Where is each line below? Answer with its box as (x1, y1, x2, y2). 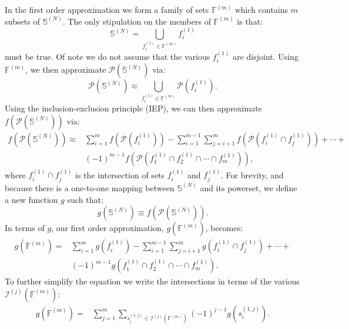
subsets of (5, 15, 40, 27)
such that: (67, 193, 103, 205)
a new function (5, 193, 58, 205)
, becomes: (205, 222, 243, 234)
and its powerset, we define (200, 181, 297, 194)
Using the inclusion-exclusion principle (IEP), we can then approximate (5, 102, 262, 114)
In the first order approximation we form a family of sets (5, 4, 209, 15)
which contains (234, 4, 288, 15)
